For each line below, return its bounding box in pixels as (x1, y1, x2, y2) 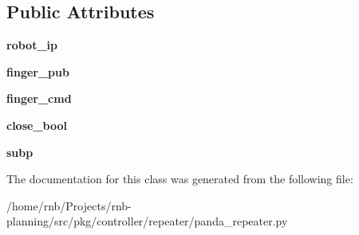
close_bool (6, 116, 67, 133)
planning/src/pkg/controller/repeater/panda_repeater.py (6, 213, 288, 229)
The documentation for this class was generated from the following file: (6, 170, 353, 187)
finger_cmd (6, 90, 72, 107)
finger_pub (6, 63, 69, 80)
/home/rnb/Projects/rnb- (6, 197, 132, 213)
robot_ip (6, 37, 57, 53)
